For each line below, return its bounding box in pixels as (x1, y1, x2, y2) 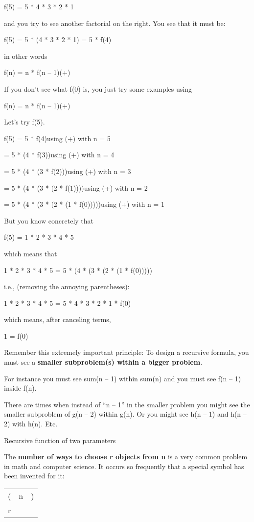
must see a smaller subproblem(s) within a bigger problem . (4, 357, 203, 367)
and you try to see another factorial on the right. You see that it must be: (4, 18, 226, 28)
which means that (4, 248, 57, 258)
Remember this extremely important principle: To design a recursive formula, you (4, 347, 249, 357)
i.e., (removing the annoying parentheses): (4, 281, 130, 292)
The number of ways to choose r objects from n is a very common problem (4, 451, 248, 462)
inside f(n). (4, 383, 37, 393)
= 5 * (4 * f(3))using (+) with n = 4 (4, 149, 115, 160)
